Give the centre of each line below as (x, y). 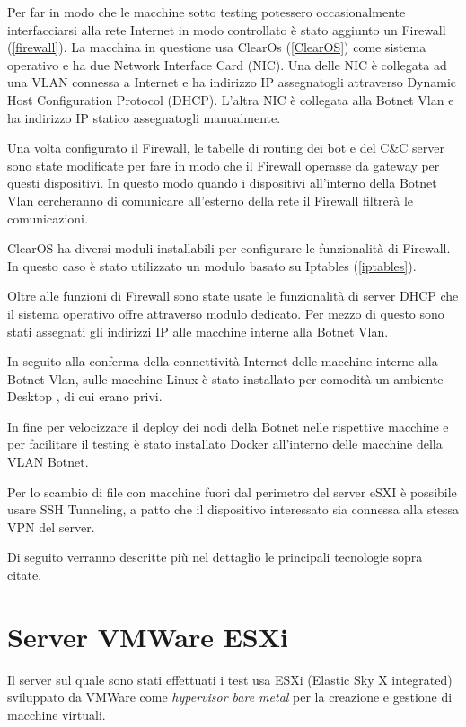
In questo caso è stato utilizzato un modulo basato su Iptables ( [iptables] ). (212, 265)
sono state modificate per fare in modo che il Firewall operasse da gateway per (224, 165)
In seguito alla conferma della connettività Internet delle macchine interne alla (223, 361)
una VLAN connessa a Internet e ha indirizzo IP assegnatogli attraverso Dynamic (232, 82)
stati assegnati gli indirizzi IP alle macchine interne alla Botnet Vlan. (198, 331)
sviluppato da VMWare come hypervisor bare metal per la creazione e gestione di (230, 697)
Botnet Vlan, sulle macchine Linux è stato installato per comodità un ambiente (225, 378)
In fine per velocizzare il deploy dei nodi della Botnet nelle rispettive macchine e (228, 426)
